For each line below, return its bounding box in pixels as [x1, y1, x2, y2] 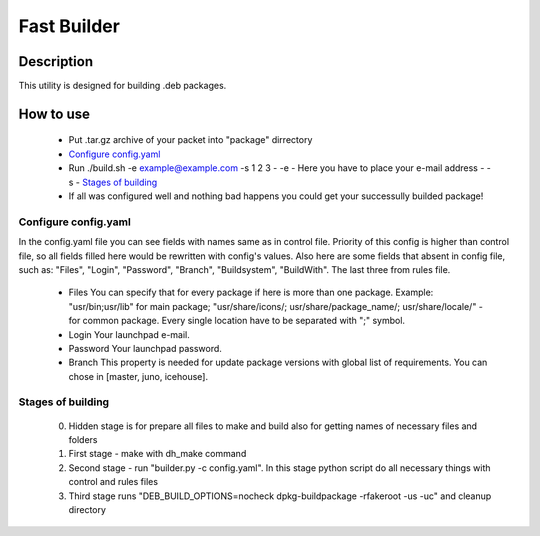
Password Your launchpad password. [68, 342, 222, 354]
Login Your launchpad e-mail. [68, 328, 190, 340]
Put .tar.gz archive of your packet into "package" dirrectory [68, 134, 313, 146]
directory [68, 503, 107, 515]
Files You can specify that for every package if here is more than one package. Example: [68, 286, 434, 299]
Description [18, 53, 94, 70]
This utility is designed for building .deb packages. [18, 80, 227, 92]
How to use [18, 105, 90, 122]
